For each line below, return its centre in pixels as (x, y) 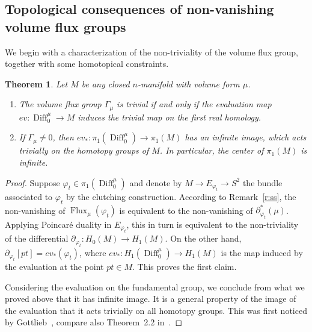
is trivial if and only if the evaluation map (194, 104)
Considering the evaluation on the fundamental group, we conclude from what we (155, 287)
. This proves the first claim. (184, 266)
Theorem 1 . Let (36, 83)
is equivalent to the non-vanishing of (186, 210)
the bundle (262, 182)
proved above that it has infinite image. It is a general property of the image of (151, 299)
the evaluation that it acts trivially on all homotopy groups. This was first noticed (156, 310)
